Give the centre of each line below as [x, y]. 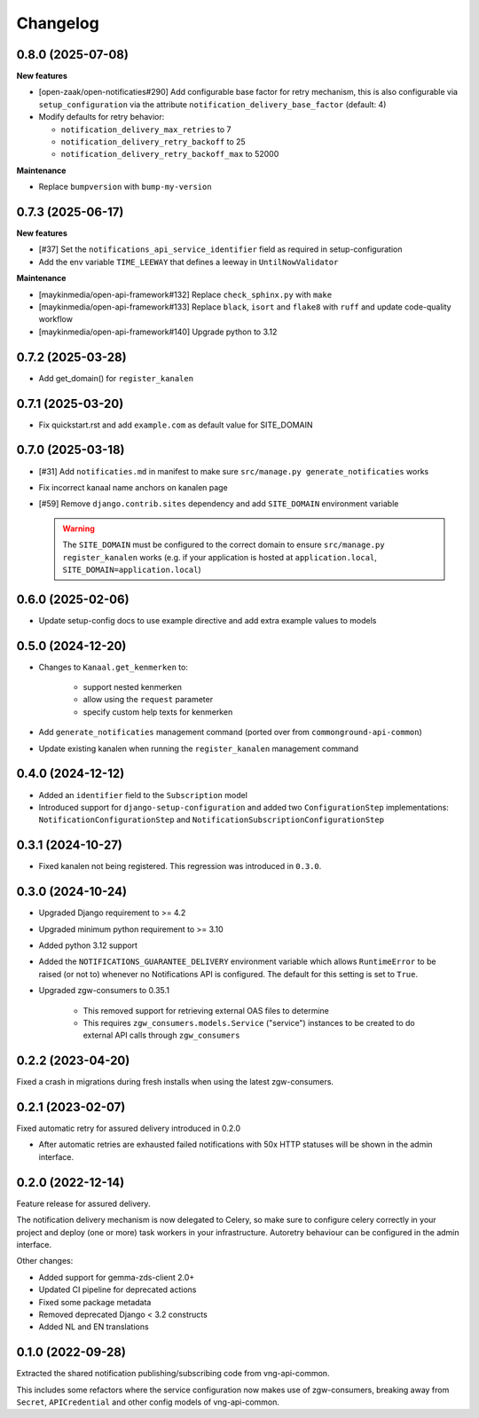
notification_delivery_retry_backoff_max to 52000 [170, 154]
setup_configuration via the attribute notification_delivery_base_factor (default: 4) [212, 104]
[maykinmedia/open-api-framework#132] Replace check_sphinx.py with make [185, 294]
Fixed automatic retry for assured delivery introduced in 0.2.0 [129, 1128]
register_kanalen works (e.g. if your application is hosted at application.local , [220, 557]
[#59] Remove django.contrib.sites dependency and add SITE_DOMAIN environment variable [219, 504]
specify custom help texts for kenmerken [158, 712]
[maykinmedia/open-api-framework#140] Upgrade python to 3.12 [158, 332]
